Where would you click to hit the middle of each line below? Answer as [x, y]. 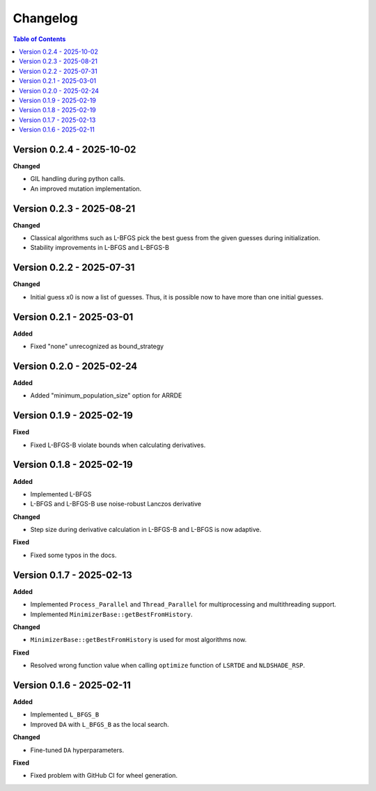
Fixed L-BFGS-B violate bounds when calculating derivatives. [118, 445]
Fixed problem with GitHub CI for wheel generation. [104, 776]
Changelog [45, 18]
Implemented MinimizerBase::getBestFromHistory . [111, 614]
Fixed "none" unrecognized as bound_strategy [97, 346]
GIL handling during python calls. [78, 179]
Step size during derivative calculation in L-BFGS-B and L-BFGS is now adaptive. [146, 530]
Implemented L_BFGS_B [65, 714]
